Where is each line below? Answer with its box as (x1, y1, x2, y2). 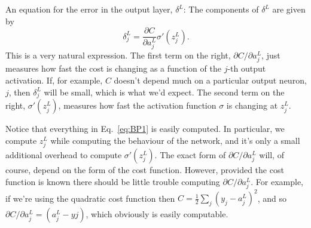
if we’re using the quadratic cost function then (5, 192, 175, 204)
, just (261, 49, 280, 61)
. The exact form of (154, 149, 226, 161)
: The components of (183, 3, 259, 15)
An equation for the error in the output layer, (5, 3, 173, 15)
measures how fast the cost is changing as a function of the (5, 62, 221, 75)
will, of (259, 149, 284, 161)
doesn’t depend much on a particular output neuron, (114, 74, 307, 87)
